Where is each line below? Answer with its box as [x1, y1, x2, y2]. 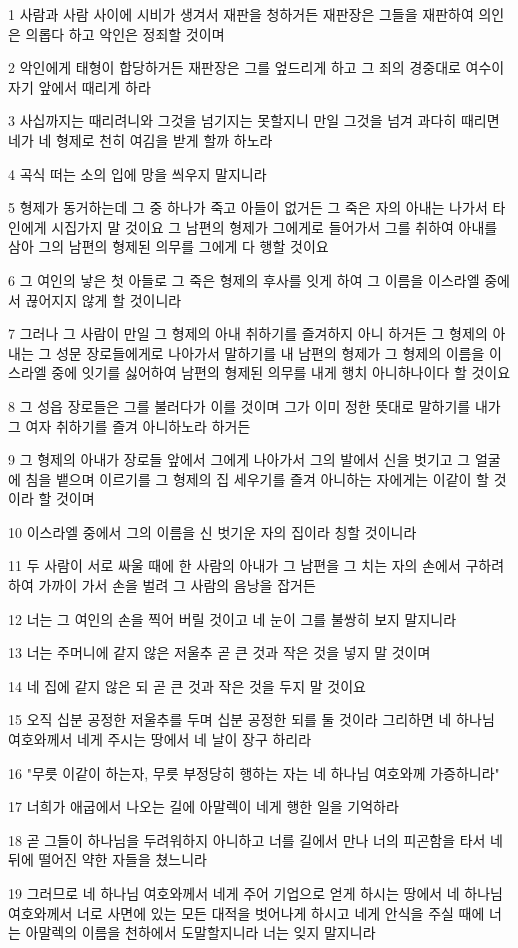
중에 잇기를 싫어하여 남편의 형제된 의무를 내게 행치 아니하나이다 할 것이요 [51, 362, 511, 383]
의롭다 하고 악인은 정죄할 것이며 [25, 23, 225, 44]
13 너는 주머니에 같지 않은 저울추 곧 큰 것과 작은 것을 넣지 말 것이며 [8, 642, 431, 663]
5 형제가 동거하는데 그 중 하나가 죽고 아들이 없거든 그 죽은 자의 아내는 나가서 [8, 197, 488, 218]
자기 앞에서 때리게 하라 [8, 76, 151, 97]
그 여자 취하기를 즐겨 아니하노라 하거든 [8, 415, 251, 436]
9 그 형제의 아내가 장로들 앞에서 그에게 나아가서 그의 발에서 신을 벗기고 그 [8, 449, 471, 470]
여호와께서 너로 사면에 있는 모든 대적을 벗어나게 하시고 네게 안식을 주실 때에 [8, 902, 485, 923]
